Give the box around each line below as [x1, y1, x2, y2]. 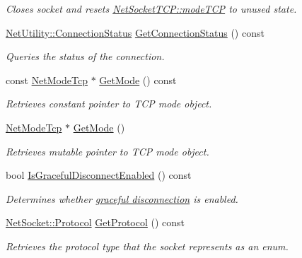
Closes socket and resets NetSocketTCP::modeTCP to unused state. [6, 1, 297, 16]
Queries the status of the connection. [6, 49, 165, 64]
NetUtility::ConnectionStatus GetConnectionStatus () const [6, 25, 265, 40]
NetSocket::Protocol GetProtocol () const [6, 215, 185, 230]
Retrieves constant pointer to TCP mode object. [6, 96, 212, 111]
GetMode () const [99, 72, 177, 87]
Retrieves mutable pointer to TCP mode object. [6, 143, 209, 158]
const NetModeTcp [6, 72, 88, 87]
